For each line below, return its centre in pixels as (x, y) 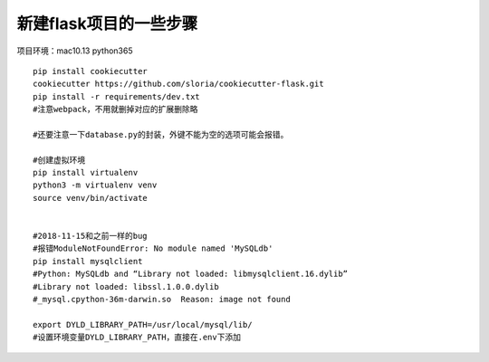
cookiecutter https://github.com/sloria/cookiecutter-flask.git (179, 84)
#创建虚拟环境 (59, 160)
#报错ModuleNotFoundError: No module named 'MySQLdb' (153, 248)
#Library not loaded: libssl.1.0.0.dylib (126, 286)
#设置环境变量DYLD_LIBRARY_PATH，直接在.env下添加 (137, 338)
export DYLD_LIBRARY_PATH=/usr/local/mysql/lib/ (143, 324)
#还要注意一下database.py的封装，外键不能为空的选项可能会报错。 (161, 134)
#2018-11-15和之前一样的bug (91, 236)
